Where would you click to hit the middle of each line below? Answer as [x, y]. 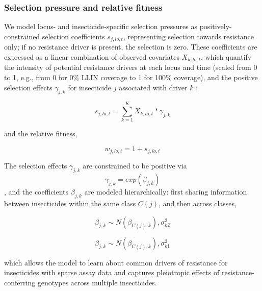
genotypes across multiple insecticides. [97, 282]
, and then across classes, [198, 203]
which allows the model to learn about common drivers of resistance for [116, 262]
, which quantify [226, 56]
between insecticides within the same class [70, 203]
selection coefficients [73, 36]
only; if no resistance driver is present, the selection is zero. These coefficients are [131, 47]
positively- [216, 26]
